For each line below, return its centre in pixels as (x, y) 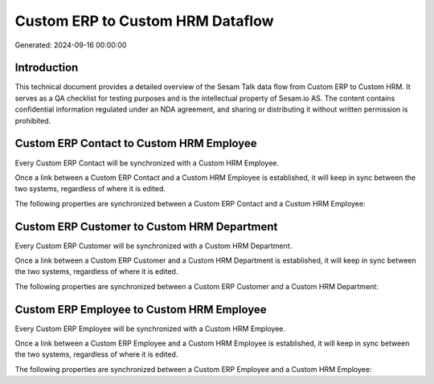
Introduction (47, 68)
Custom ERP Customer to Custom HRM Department (146, 226)
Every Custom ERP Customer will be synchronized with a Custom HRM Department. (154, 246)
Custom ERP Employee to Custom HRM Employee (141, 309)
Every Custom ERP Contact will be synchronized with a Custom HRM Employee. (147, 163)
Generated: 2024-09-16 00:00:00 (71, 45)
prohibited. (33, 121)
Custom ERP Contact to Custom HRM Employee (136, 143)
